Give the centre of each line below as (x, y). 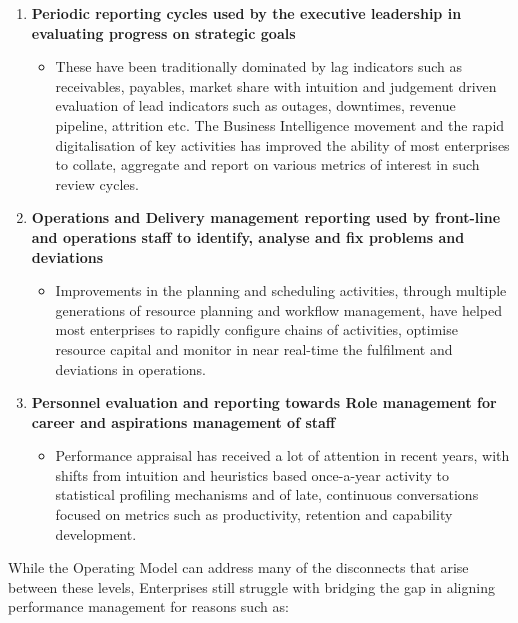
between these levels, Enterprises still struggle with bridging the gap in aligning (251, 586)
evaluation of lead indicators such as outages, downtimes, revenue (255, 105)
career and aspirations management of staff (183, 421)
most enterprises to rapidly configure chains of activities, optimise (256, 329)
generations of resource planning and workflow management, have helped (278, 309)
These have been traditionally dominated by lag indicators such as (258, 66)
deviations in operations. (130, 368)
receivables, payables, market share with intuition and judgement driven (276, 85)
